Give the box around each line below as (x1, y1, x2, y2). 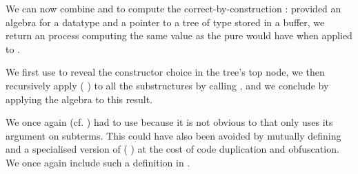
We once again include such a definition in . (6, 155, 190, 169)
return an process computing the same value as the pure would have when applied (6, 28, 352, 43)
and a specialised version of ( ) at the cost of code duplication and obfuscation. (6, 142, 339, 156)
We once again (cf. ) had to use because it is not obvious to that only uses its (6, 115, 333, 129)
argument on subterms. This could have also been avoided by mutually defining (6, 128, 341, 142)
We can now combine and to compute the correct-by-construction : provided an (6, 1, 341, 15)
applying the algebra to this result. (6, 91, 152, 106)
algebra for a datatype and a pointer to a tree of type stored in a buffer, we (6, 14, 325, 29)
